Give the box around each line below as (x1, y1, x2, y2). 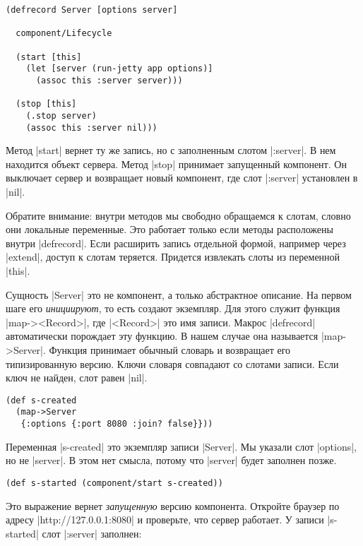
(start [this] (16, 52, 82, 62)
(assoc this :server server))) (35, 75, 183, 85)
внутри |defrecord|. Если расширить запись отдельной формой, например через (6, 235, 346, 250)
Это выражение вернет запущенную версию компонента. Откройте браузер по (6, 498, 340, 513)
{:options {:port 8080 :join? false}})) (20, 419, 213, 429)
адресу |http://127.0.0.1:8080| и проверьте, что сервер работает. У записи (6, 512, 324, 527)
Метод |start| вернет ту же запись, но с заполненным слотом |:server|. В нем (6, 143, 336, 158)
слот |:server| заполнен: (42, 526, 142, 540)
